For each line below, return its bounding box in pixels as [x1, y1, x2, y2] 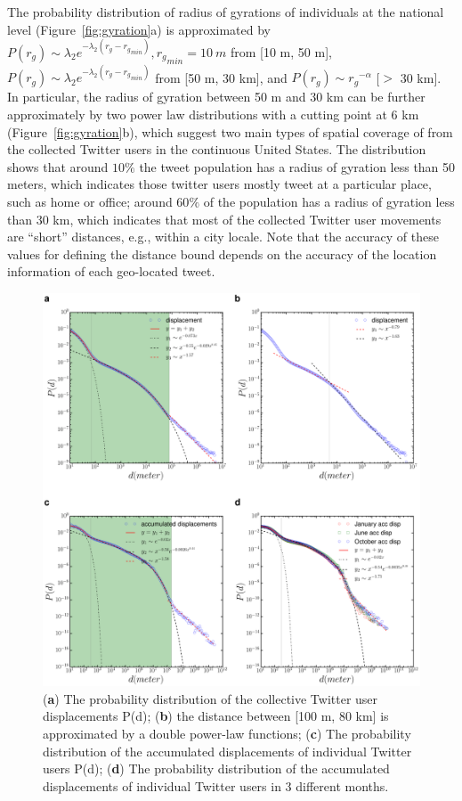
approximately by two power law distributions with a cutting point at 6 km [7, 105, 419, 124]
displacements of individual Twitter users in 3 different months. [43, 776, 389, 795]
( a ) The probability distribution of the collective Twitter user [43, 689, 378, 707]
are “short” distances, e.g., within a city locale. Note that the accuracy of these [7, 227, 439, 246]
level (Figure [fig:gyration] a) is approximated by [7, 20, 272, 38]
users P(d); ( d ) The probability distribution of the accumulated [43, 759, 390, 778]
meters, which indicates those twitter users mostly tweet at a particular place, [7, 175, 432, 193]
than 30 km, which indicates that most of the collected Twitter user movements [7, 209, 442, 228]
